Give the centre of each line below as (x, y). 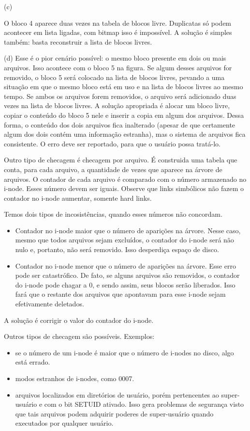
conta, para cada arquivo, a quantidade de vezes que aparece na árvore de (113, 169)
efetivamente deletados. (50, 304)
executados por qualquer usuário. (64, 423)
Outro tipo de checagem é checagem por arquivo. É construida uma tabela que (121, 160)
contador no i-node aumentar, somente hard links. (78, 198)
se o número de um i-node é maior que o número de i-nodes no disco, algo (125, 352)
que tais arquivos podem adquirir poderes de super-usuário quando (114, 413)
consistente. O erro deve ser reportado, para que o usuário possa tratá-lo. (112, 143)
